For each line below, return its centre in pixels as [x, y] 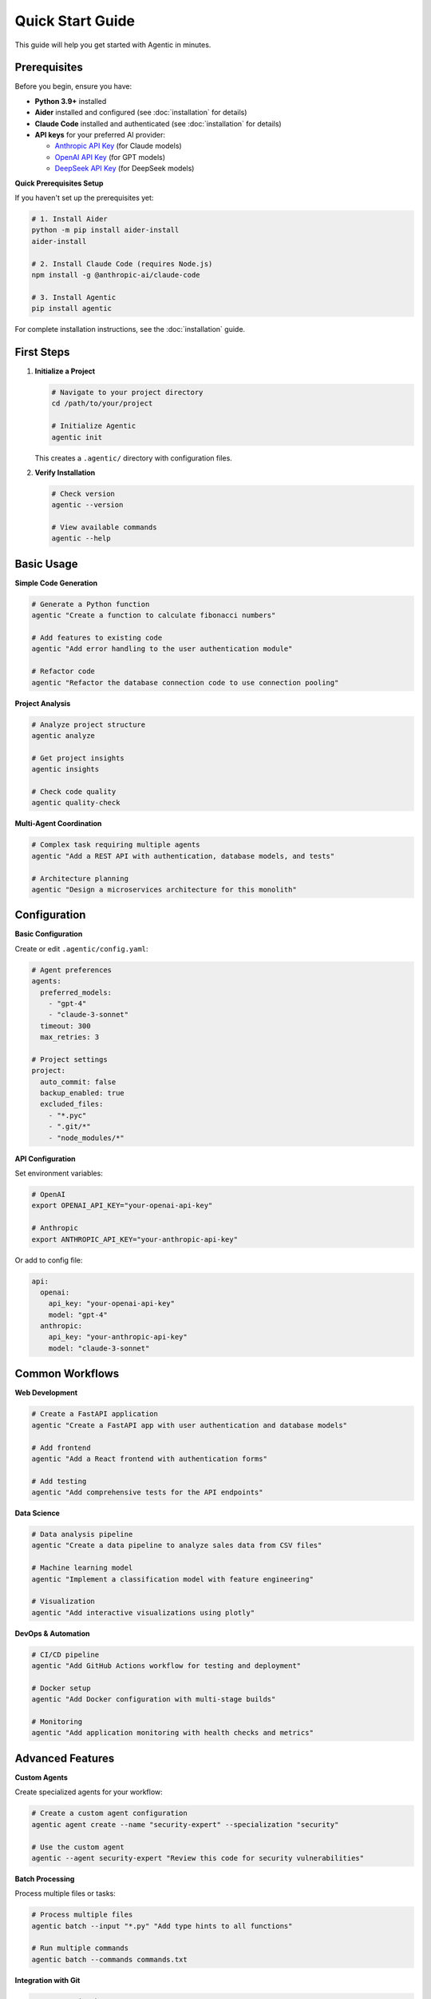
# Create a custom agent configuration [109, 1813]
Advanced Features [65, 1758]
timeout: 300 [65, 1026]
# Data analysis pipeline [82, 1534]
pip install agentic [71, 309]
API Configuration [45, 1159]
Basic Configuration [49, 934]
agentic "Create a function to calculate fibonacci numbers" [154, 615]
